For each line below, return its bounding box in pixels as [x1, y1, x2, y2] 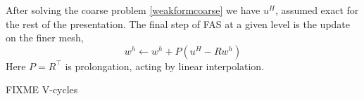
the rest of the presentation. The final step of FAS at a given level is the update [6, 16, 351, 31]
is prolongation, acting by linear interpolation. [65, 58, 265, 73]
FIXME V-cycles [6, 82, 78, 97]
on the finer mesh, [6, 30, 84, 45]
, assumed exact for [275, 3, 359, 17]
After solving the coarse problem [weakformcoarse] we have [6, 3, 261, 17]
